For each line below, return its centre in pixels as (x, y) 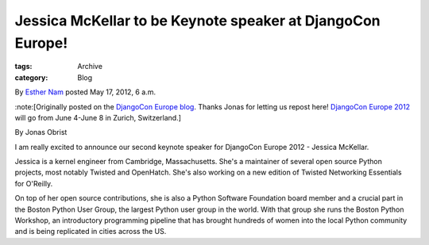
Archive (90, 67)
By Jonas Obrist (41, 132)
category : (31, 77)
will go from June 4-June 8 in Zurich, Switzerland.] (98, 117)
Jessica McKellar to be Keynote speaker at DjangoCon (197, 21)
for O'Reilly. (34, 183)
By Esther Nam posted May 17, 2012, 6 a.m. (85, 92)
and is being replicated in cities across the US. (91, 232)
